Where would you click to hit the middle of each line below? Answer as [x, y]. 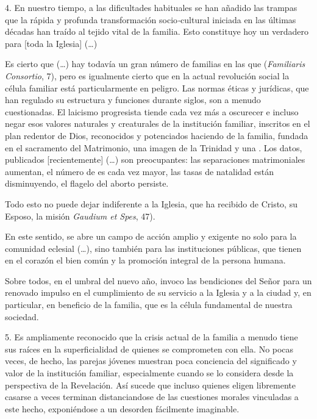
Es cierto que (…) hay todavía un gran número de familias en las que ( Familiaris [155, 64]
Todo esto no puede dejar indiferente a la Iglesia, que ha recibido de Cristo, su [151, 203]
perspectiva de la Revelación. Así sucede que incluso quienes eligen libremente [150, 385]
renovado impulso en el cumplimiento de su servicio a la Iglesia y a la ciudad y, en [158, 292]
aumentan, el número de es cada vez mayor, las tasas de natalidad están [140, 171]
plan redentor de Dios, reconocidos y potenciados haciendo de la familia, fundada [157, 135]
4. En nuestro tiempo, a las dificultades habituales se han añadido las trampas [151, 7]
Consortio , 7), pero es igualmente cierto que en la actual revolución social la [147, 75]
